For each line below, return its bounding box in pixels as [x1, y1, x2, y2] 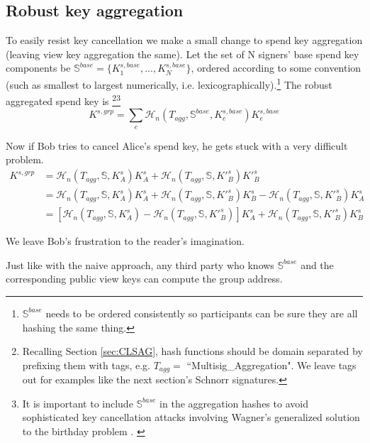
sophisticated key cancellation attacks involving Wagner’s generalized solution [22, 410, 360, 425]
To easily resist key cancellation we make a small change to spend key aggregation [6, 33, 363, 48]
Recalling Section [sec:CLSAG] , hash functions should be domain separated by [22, 344, 363, 359]
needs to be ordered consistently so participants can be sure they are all [45, 305, 358, 320]
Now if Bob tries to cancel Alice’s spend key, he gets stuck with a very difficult [6, 138, 348, 153]
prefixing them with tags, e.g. [22, 357, 150, 372]
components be [6, 60, 71, 75]
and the [301, 257, 334, 272]
